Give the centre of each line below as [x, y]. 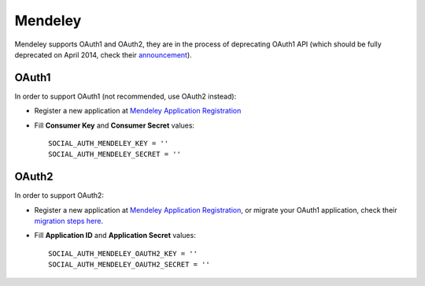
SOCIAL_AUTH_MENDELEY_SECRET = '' [115, 154]
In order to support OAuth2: [59, 195]
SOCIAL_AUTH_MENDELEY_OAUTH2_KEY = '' [123, 253]
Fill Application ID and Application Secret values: [115, 236]
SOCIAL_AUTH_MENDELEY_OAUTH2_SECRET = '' [129, 265]
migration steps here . [69, 221]
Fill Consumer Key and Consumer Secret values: [115, 125]
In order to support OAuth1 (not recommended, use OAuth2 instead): [126, 96]
